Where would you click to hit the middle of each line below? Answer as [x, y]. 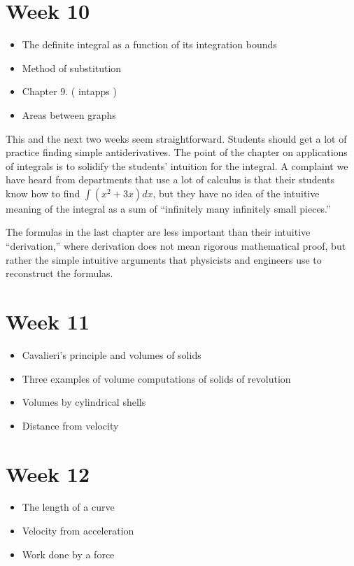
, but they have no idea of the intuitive [236, 193]
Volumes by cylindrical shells [84, 402]
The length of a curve [68, 507]
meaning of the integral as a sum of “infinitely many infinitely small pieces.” [168, 208]
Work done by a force [68, 554]
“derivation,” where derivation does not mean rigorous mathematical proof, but [176, 246]
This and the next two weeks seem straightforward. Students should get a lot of [176, 138]
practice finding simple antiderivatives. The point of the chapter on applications [177, 152]
